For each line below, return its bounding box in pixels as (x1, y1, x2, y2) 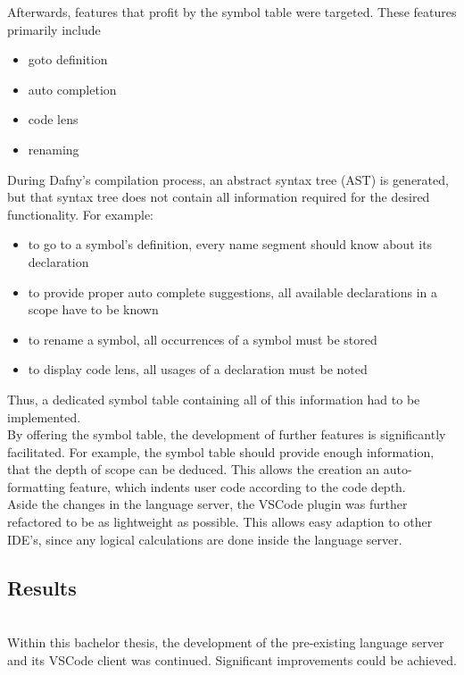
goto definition (28, 50, 108, 69)
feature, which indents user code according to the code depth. (69, 477, 406, 496)
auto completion (28, 79, 117, 98)
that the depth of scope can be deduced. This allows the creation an (7, 460, 380, 479)
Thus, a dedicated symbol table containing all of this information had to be (7, 389, 420, 408)
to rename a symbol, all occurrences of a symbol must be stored (28, 329, 377, 348)
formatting (7, 477, 66, 496)
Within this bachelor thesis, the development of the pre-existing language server (7, 633, 444, 652)
